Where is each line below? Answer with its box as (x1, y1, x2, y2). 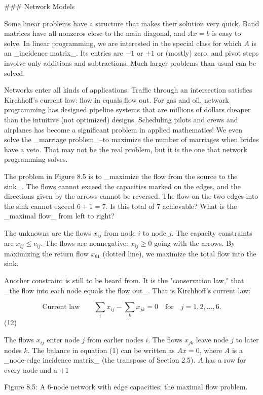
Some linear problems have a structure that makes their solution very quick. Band (4, 18, 259, 28)
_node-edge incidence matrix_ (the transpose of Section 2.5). (4, 355, 196, 365)
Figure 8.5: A (4, 381, 46, 392)
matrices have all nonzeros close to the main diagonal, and (4, 28, 185, 38)
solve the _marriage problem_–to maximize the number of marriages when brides (4, 134, 259, 145)
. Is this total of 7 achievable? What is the (105, 200, 237, 211)
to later (236, 334, 259, 345)
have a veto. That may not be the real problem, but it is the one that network (4, 144, 247, 154)
